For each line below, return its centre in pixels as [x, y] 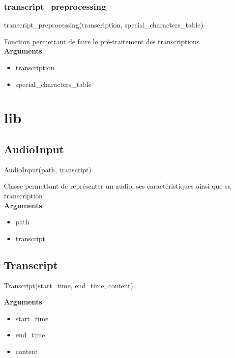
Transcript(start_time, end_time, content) [69, 285]
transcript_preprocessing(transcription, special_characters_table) [104, 25]
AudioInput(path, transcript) [48, 169]
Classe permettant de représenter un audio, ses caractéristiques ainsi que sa [117, 186]
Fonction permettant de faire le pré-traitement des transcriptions [102, 41]
